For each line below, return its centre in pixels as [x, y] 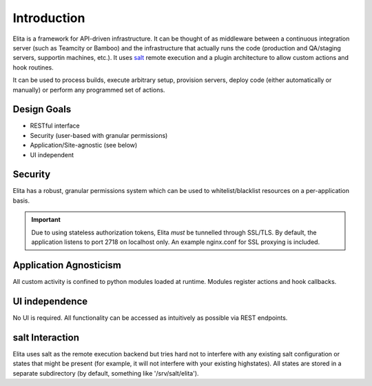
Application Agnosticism [67, 265]
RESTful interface [55, 126]
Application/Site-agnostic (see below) [84, 145]
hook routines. [33, 67]
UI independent [52, 154]
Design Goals [42, 109]
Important [46, 220]
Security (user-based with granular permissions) [99, 135]
